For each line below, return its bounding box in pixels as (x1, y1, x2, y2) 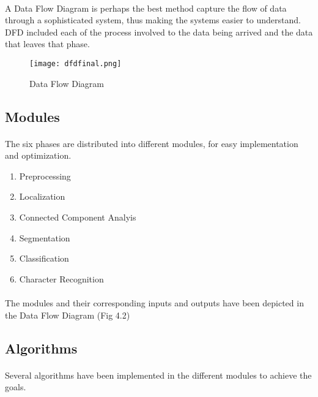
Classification (19, 252, 69, 265)
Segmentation (19, 231, 70, 244)
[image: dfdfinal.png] (29, 59, 122, 68)
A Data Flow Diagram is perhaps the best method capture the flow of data (5, 1, 287, 14)
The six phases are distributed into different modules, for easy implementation (5, 137, 298, 149)
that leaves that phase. (5, 37, 90, 50)
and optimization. (5, 149, 72, 162)
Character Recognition (19, 272, 104, 285)
